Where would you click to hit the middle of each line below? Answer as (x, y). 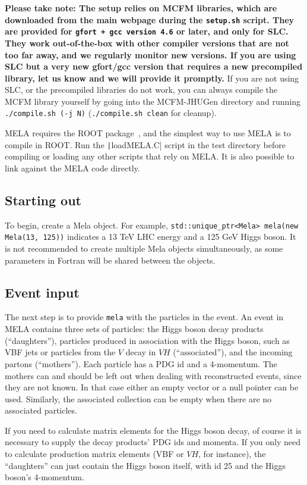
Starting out (43, 200)
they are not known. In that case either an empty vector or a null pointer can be (152, 387)
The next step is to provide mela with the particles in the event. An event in (144, 317)
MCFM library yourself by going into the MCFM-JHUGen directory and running (153, 101)
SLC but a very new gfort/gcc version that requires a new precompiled (154, 66)
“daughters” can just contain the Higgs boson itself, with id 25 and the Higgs (145, 465)
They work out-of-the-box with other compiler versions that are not (147, 43)
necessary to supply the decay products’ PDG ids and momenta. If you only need (153, 442)
